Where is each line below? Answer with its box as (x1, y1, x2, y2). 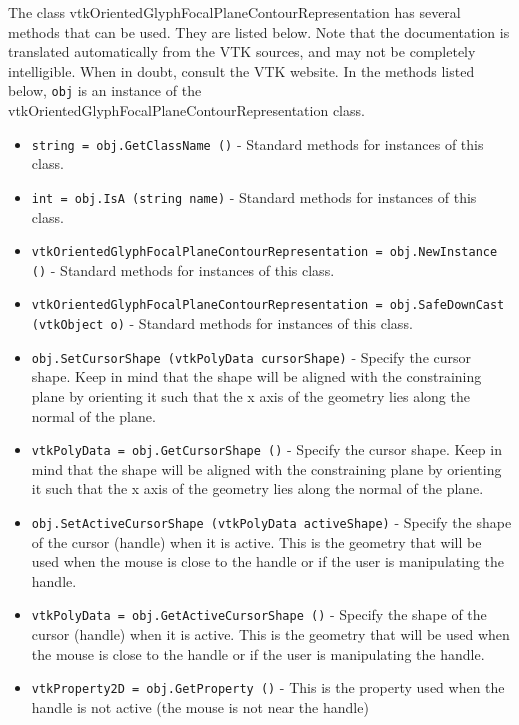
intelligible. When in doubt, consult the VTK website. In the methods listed (8, 60, 475, 81)
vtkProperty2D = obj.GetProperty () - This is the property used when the (31, 677, 505, 698)
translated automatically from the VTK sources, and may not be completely (8, 41, 476, 62)
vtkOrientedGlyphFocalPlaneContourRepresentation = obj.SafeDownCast (31, 298, 505, 313)
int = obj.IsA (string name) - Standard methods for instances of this (31, 186, 477, 207)
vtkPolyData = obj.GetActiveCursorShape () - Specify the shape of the (31, 604, 487, 625)
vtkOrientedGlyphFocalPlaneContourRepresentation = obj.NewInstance (31, 245, 498, 260)
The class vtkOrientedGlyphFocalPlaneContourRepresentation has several (8, 2, 461, 22)
